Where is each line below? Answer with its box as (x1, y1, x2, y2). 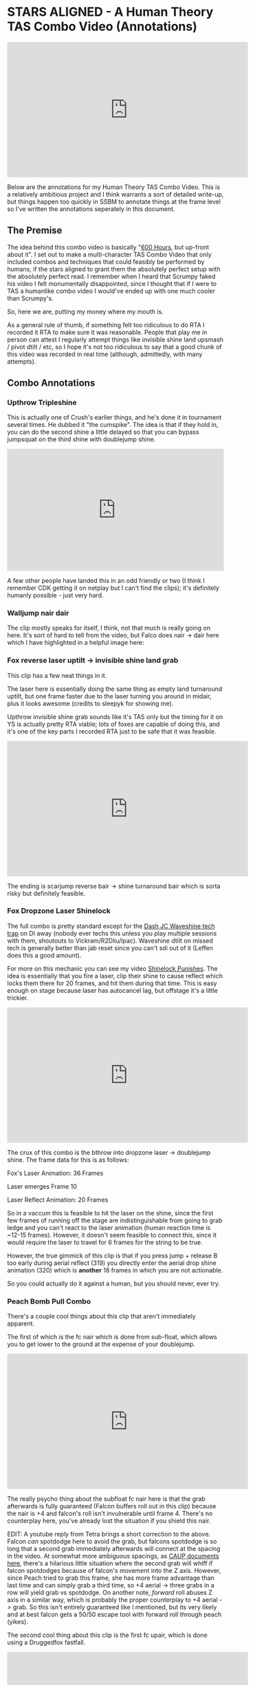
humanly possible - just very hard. (7, 591, 104, 599)
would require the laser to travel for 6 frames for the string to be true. (7, 1238, 203, 1246)
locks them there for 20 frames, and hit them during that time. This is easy (7, 979, 218, 987)
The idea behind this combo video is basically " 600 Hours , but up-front (7, 243, 210, 251)
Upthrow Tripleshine (7, 398, 77, 408)
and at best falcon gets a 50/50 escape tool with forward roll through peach (7, 1610, 222, 1619)
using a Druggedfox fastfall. (7, 1638, 86, 1647)
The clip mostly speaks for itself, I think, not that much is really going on (7, 624, 211, 632)
